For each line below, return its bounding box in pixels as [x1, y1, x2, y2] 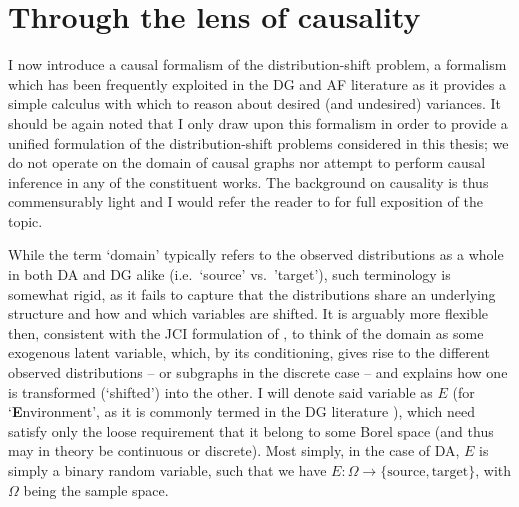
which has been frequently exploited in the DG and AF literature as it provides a [8, 73, 506, 94]
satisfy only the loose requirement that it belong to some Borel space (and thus [8, 420, 494, 441]
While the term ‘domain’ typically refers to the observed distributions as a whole [8, 244, 504, 265]
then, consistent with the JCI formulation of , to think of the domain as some [8, 322, 484, 343]
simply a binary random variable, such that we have [8, 460, 327, 480]
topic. [8, 210, 43, 231]
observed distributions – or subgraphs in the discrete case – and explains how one [8, 362, 508, 383]
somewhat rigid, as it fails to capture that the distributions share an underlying [8, 283, 496, 304]
